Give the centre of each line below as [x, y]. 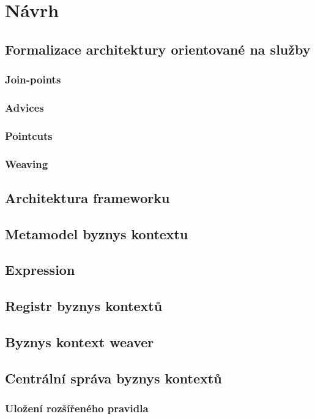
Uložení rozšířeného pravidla [77, 408]
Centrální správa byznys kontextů [113, 378]
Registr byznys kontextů [84, 306]
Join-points [33, 79]
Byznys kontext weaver [80, 342]
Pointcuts [29, 135]
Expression [40, 270]
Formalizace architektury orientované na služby [158, 49]
